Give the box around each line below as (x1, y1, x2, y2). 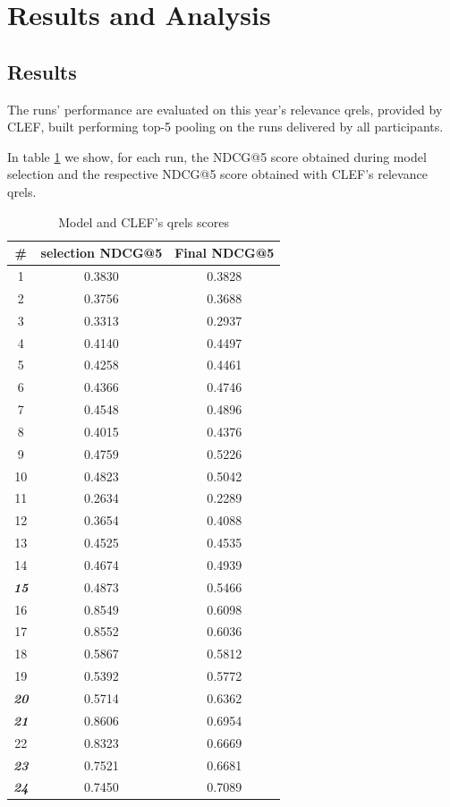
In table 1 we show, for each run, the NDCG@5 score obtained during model (7, 147, 427, 166)
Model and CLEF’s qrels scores (58, 212, 229, 231)
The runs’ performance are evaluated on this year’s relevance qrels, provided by (7, 99, 443, 118)
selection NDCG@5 (40, 243, 163, 262)
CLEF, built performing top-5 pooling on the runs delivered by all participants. (7, 117, 444, 136)
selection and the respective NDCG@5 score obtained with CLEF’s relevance (7, 165, 428, 183)
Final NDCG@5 (174, 243, 275, 262)
